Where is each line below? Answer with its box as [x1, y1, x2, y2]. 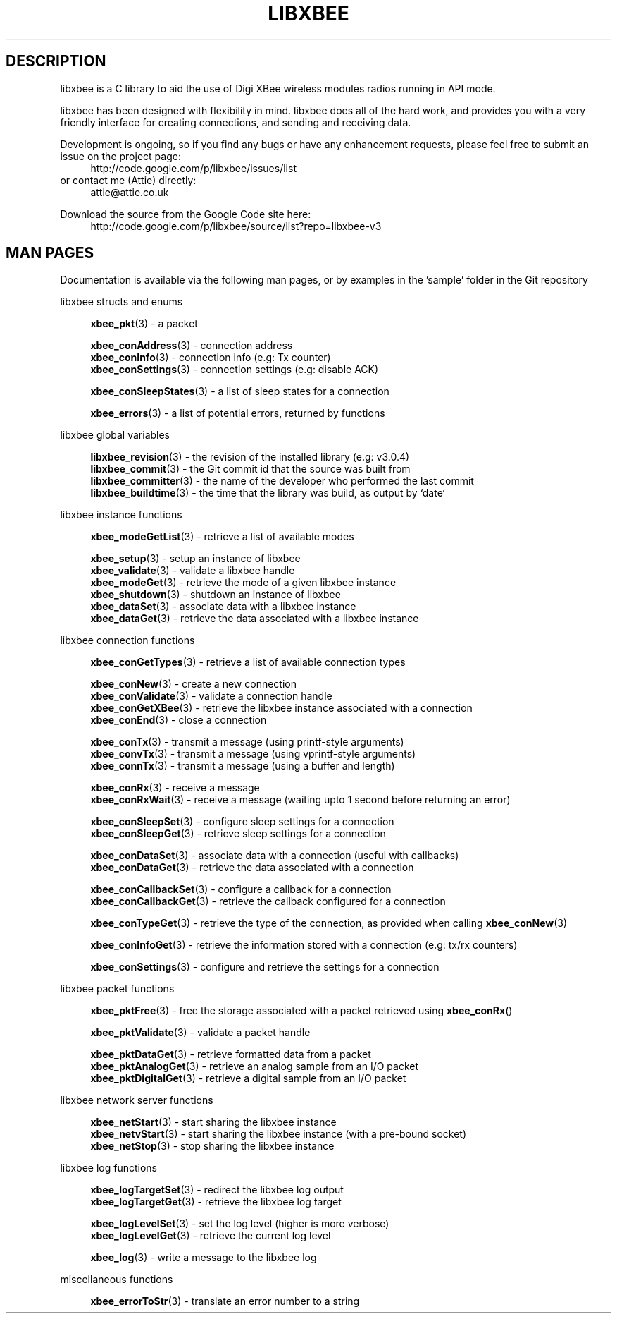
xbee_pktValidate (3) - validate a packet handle [90, 1026, 311, 1039]
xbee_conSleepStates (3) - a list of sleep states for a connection [90, 385, 389, 398]
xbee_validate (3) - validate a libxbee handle [90, 564, 295, 577]
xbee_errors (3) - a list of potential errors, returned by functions [90, 407, 385, 420]
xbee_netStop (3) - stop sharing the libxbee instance [90, 1140, 335, 1153]
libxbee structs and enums [60, 296, 183, 308]
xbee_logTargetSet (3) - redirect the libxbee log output [90, 1184, 344, 1196]
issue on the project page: [60, 150, 181, 162]
